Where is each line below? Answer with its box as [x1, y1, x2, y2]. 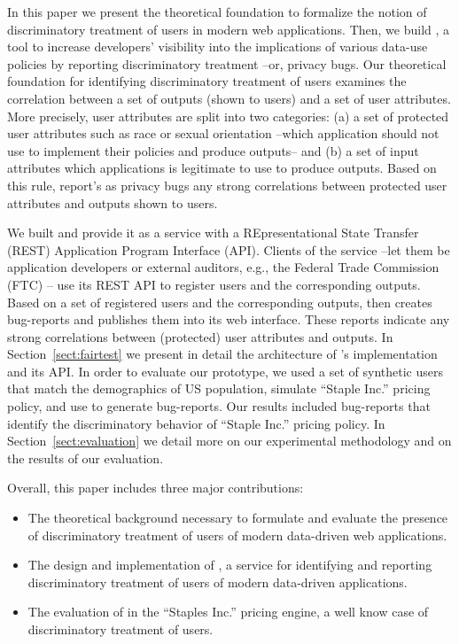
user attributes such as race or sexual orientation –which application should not [7, 124, 440, 143]
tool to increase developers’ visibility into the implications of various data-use [7, 37, 428, 56]
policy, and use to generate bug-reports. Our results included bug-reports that [7, 397, 431, 415]
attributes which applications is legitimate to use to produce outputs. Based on [7, 159, 437, 177]
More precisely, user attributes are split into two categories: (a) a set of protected [7, 106, 449, 125]
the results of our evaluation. [7, 448, 164, 467]
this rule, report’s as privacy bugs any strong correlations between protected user [7, 175, 447, 194]
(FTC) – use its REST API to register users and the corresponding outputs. [7, 275, 421, 293]
